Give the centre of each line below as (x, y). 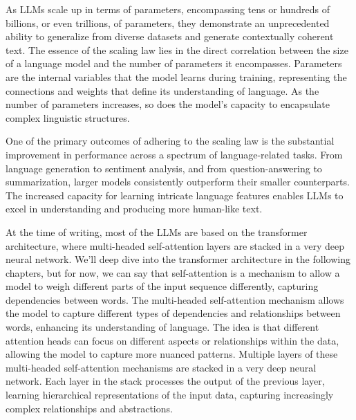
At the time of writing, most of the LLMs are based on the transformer (157, 231)
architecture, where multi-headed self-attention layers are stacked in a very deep (175, 245)
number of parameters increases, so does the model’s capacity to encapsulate (168, 104)
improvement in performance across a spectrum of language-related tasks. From (174, 154)
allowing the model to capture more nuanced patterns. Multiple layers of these (172, 354)
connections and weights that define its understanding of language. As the (162, 90)
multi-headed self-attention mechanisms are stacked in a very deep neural (161, 367)
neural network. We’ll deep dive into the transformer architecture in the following (178, 259)
